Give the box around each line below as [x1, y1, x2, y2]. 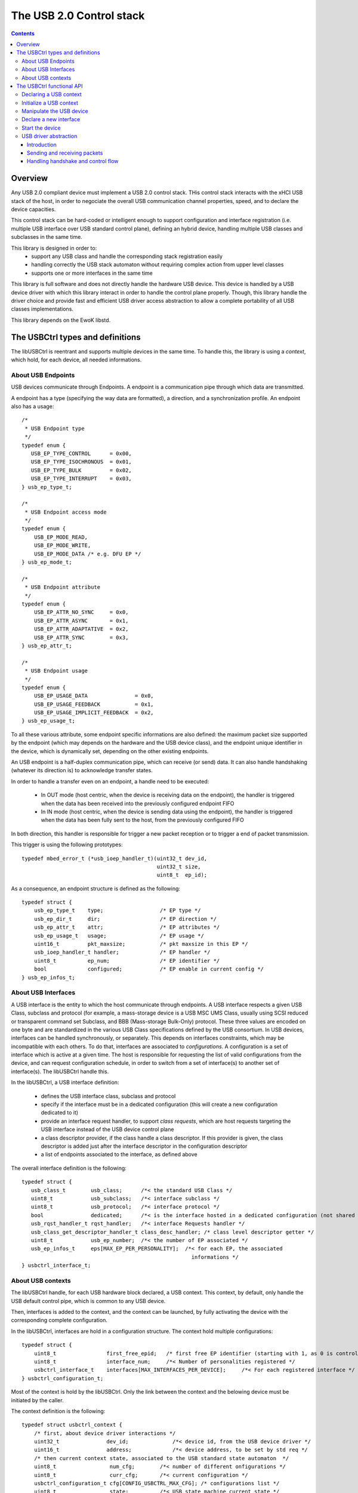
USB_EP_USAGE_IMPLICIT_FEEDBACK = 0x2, [33, 709, 155, 716]
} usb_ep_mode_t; [21, 559, 72, 566]
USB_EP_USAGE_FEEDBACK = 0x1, [33, 701, 155, 708]
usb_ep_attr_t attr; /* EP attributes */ [33, 924, 220, 931]
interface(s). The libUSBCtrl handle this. [11, 1068, 109, 1075]
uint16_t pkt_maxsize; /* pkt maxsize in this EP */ [33, 941, 248, 948]
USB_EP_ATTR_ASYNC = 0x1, [33, 617, 129, 624]
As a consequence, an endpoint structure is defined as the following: [11, 884, 181, 892]
